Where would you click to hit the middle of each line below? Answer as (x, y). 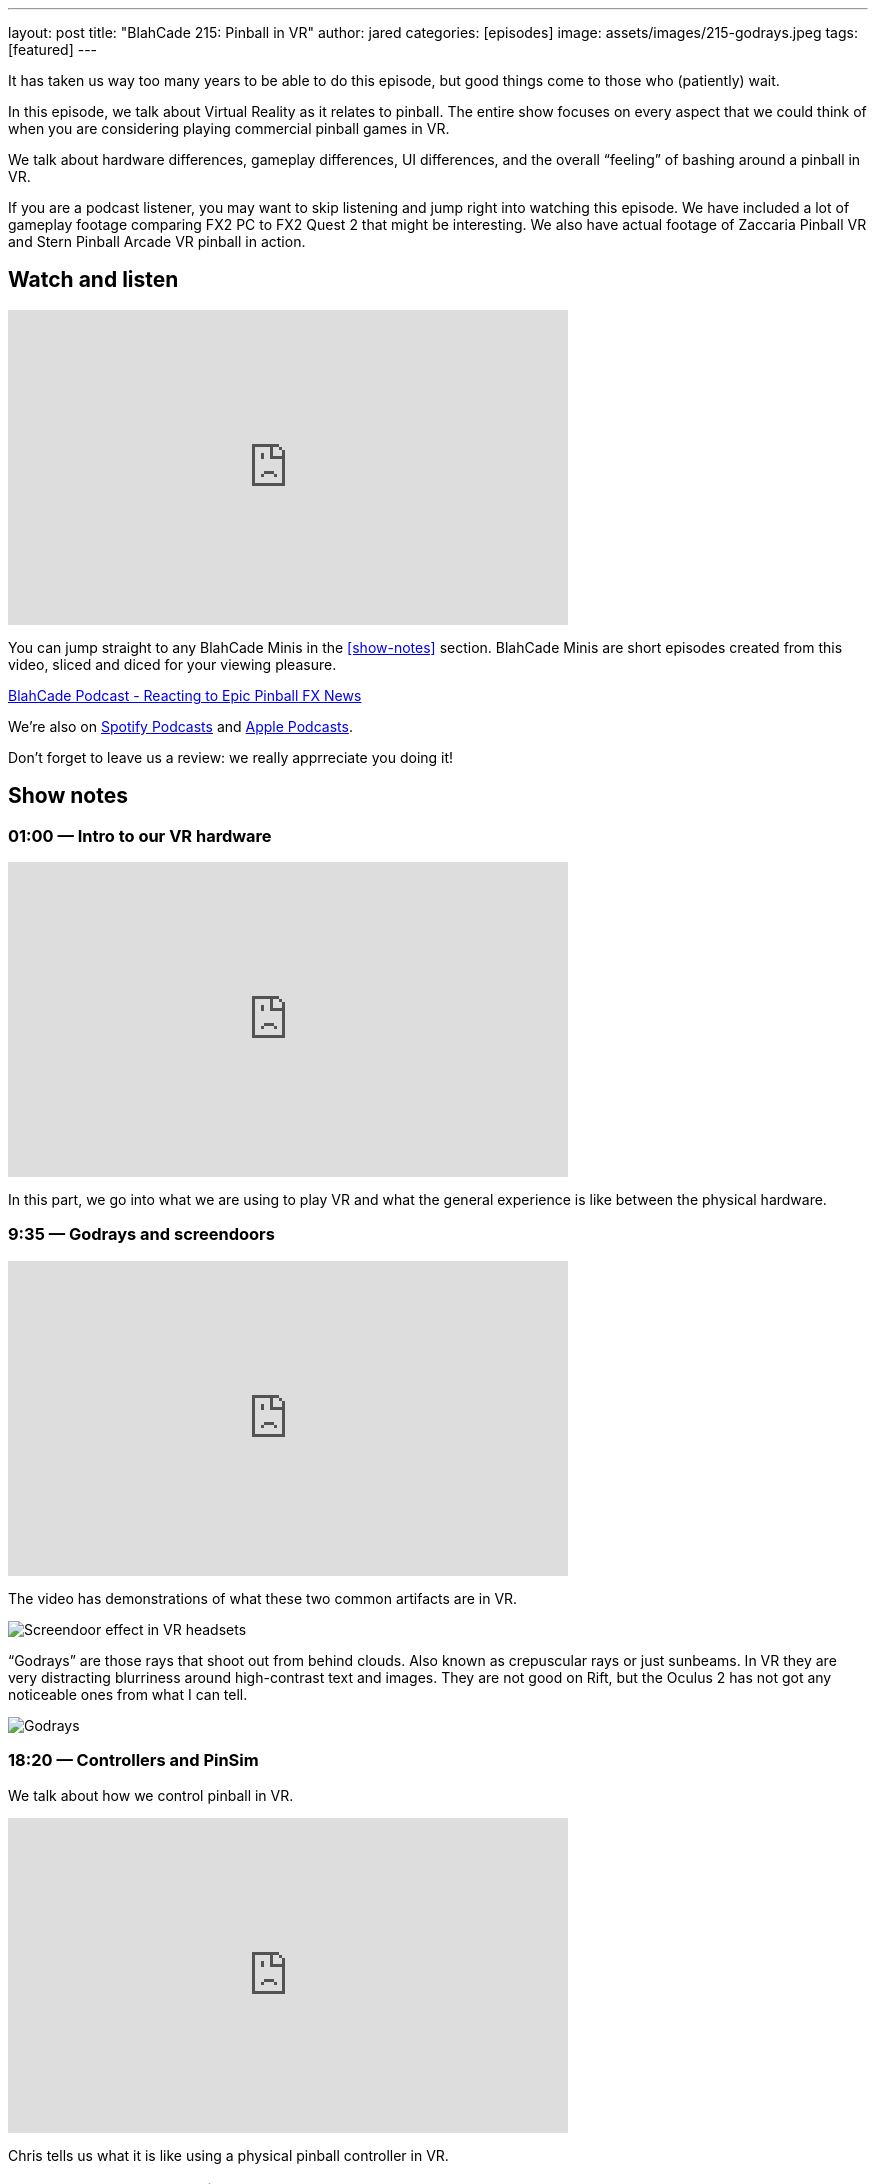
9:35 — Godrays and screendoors (141, 1234)
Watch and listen (93, 280)
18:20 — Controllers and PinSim (133, 1760)
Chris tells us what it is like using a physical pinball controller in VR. (228, 2155)
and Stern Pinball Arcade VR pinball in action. (157, 241)
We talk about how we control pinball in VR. (151, 1795)
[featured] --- (53, 49)
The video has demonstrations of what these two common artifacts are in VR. (263, 1598)
